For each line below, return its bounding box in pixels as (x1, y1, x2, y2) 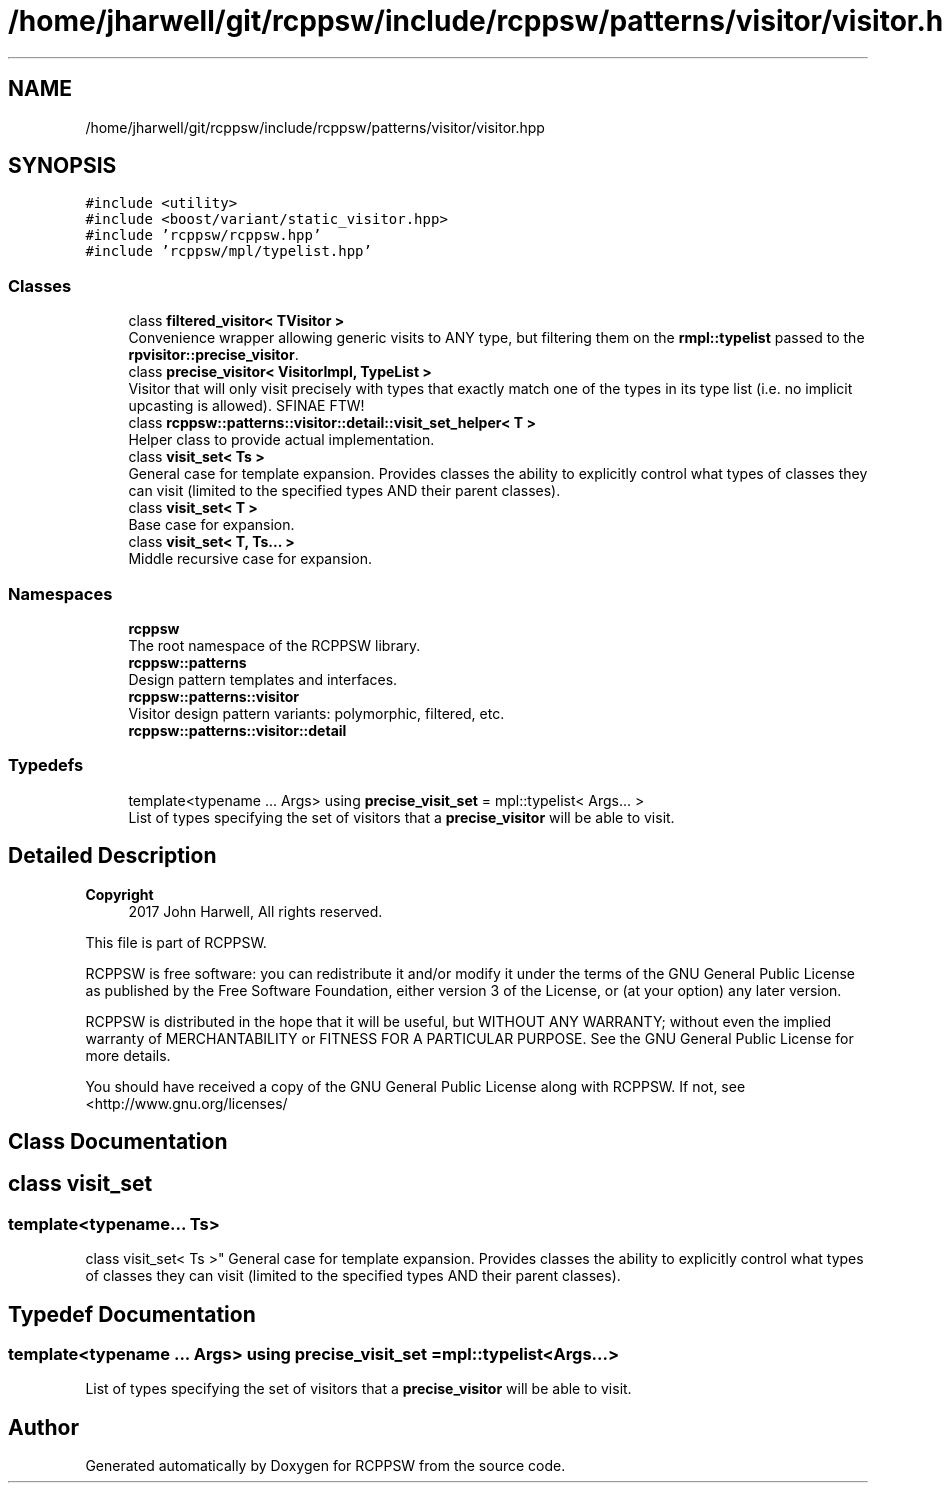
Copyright (85, 885, 154, 903)
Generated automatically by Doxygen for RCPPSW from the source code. (85, 1457, 566, 1475)
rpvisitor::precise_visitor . (128, 346, 299, 364)
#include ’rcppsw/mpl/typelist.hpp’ (85, 243, 372, 260)
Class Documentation (8, 1128, 228, 1154)
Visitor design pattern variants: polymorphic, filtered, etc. (128, 704, 505, 722)
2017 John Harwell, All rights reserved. (128, 902, 383, 920)
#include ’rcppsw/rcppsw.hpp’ (85, 227, 322, 244)
